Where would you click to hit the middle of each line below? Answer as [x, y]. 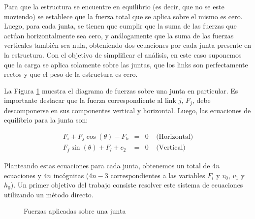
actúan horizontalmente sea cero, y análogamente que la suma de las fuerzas [119, 35]
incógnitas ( [71, 175]
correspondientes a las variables [158, 175]
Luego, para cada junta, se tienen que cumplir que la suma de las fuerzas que [120, 26]
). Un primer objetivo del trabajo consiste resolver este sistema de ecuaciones [127, 185]
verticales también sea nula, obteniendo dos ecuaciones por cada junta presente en [128, 45]
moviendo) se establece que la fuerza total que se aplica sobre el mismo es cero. [123, 16]
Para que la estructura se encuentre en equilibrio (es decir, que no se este [114, 6]
